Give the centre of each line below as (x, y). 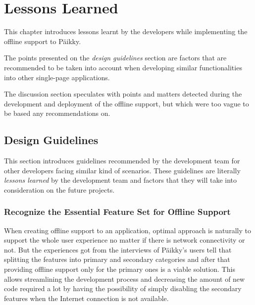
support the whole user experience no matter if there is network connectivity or (125, 240)
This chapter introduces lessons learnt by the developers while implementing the (126, 31)
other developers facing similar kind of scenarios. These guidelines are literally (122, 170)
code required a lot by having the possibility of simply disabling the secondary (123, 288)
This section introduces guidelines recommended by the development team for (122, 161)
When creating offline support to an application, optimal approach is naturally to (127, 230)
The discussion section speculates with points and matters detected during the (123, 94)
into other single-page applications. (57, 77)
